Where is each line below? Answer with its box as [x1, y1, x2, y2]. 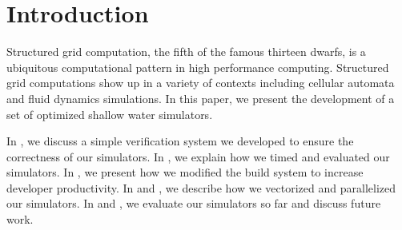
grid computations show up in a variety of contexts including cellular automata [6, 74, 395, 91]
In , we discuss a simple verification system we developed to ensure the [6, 133, 354, 149]
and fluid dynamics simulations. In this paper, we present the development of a [6, 89, 395, 106]
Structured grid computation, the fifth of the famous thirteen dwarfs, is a [6, 43, 366, 60]
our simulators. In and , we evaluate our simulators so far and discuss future [6, 195, 381, 212]
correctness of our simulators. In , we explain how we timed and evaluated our [6, 148, 390, 165]
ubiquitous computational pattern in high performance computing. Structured [6, 58, 389, 75]
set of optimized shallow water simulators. [6, 105, 213, 122]
